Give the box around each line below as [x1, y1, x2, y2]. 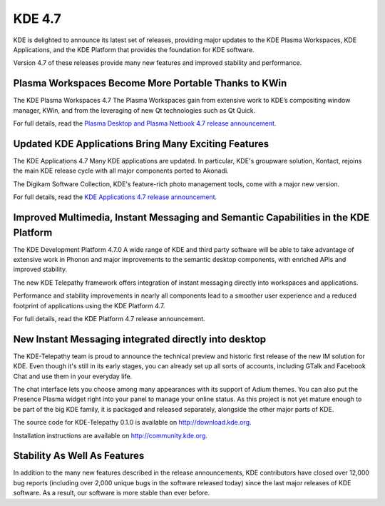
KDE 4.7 [13, 11, 61, 26]
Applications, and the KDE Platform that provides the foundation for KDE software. [13, 45, 255, 54]
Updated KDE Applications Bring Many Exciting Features [13, 138, 269, 150]
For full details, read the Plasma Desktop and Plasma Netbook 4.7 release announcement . [13, 119, 277, 128]
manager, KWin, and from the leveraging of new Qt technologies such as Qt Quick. [13, 106, 256, 114]
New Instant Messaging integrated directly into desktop [13, 333, 267, 345]
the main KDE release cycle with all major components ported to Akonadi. [13, 166, 229, 175]
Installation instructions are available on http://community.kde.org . [13, 431, 208, 440]
